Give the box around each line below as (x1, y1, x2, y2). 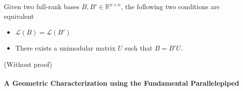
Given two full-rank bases (4, 1, 79, 11)
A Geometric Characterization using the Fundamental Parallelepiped (4, 78, 239, 88)
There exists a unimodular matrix (15, 43, 116, 53)
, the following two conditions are (121, 1, 220, 11)
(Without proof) (4, 59, 52, 69)
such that (124, 43, 152, 53)
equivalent (4, 11, 34, 21)
